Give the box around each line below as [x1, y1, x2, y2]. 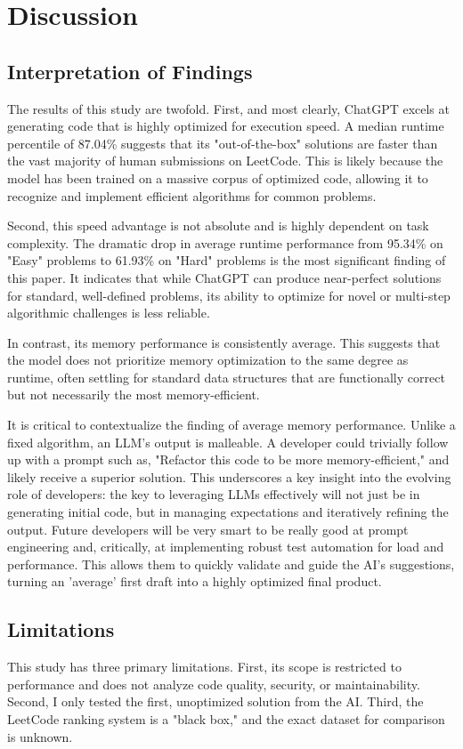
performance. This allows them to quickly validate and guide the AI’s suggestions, [7, 554, 455, 573]
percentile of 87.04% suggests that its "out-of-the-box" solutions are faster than [7, 133, 438, 152]
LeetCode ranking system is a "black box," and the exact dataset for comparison [7, 710, 445, 728]
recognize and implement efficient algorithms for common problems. [7, 186, 377, 205]
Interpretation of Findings [7, 57, 253, 85]
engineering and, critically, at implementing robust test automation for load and [7, 537, 444, 556]
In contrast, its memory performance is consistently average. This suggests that [7, 333, 441, 351]
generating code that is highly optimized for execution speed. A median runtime [7, 117, 444, 135]
